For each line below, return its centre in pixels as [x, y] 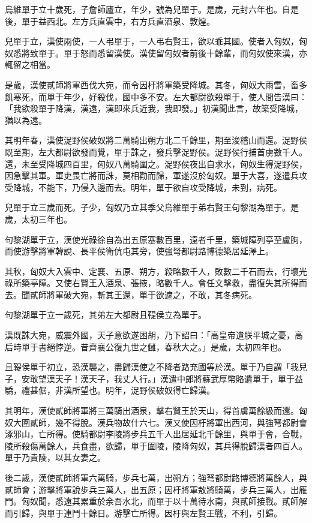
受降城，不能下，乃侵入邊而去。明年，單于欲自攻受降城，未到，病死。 [143, 187]
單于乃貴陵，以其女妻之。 [55, 457]
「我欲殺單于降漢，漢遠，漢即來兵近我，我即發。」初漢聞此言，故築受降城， [154, 108]
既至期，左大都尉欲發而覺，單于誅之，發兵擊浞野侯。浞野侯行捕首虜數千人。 [156, 151]
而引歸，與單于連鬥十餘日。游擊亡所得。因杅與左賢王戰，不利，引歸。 [143, 513]
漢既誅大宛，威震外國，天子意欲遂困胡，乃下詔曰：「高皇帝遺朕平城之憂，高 [154, 335]
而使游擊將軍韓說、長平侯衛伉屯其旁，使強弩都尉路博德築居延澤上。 [139, 251]
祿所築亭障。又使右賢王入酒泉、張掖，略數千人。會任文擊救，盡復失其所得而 [156, 283]
